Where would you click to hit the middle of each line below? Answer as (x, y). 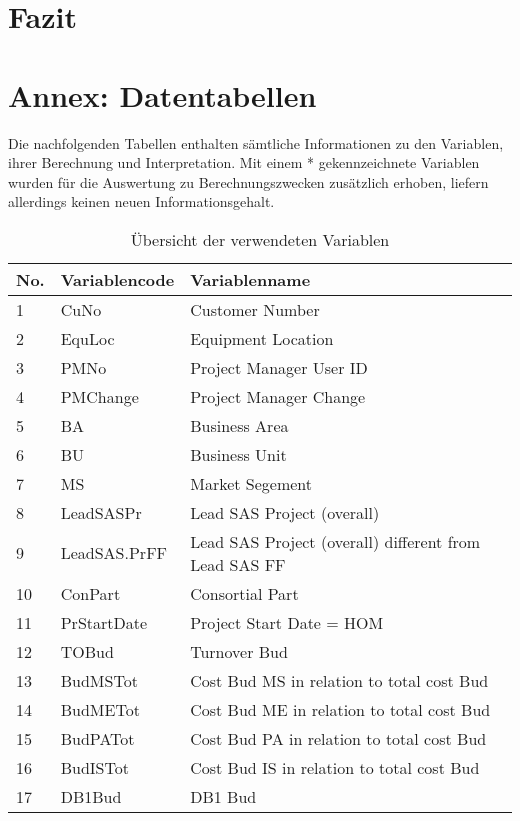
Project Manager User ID (279, 367)
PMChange (99, 396)
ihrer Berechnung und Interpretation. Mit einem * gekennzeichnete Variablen (244, 162)
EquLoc (87, 338)
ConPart (90, 593)
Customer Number (255, 309)
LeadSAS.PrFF (114, 553)
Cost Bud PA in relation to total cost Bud (338, 738)
